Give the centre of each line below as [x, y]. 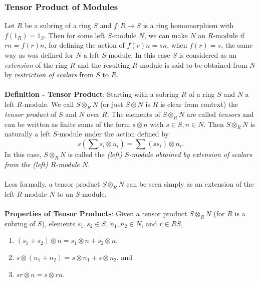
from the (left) [26, 164]
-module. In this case [138, 55]
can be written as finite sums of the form [67, 124]
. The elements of [134, 114]
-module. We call [48, 104]
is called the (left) [95, 154]
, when [177, 45]
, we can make [166, 35]
